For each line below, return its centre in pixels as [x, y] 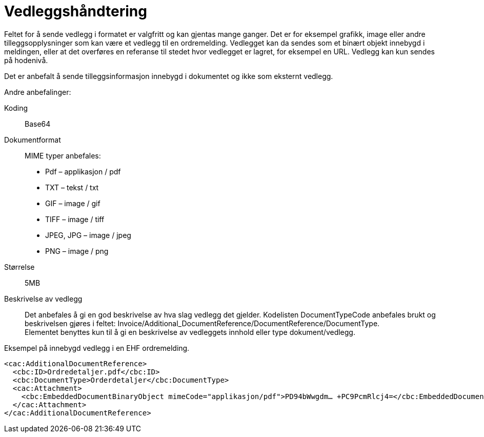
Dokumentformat [33, 140]
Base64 [38, 124]
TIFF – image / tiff [75, 219]
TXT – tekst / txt [72, 187]
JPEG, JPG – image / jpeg [88, 235]
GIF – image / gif [73, 203]
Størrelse [19, 267]
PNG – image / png [77, 251]
